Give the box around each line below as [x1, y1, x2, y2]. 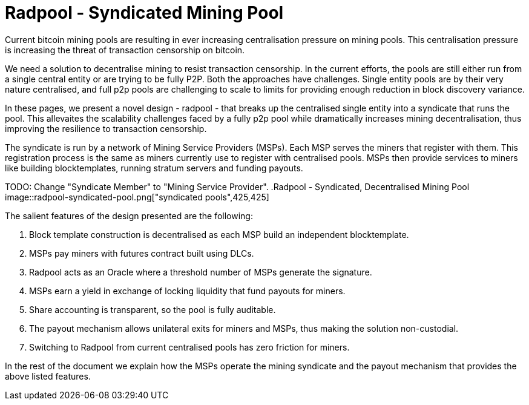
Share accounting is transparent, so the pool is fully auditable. [29, 304, 276, 315]
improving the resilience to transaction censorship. [5, 123, 207, 134]
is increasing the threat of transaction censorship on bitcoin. [5, 44, 245, 55]
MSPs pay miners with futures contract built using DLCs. [29, 248, 254, 258]
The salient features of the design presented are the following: [5, 210, 253, 221]
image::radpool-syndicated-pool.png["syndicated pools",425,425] [5, 191, 269, 202]
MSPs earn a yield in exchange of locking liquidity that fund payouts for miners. [29, 285, 346, 296]
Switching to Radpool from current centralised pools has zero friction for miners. [29, 341, 350, 352]
